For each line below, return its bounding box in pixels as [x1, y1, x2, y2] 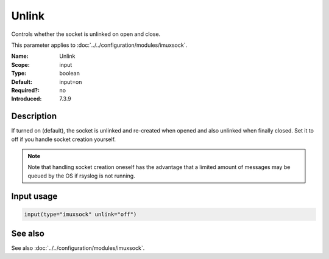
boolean [59, 70, 80, 77]
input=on [59, 78, 82, 85]
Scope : [11, 61, 30, 68]
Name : [11, 52, 29, 60]
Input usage [11, 191, 58, 201]
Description [11, 111, 57, 122]
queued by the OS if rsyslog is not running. [27, 172, 135, 179]
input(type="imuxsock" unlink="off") [24, 210, 137, 218]
